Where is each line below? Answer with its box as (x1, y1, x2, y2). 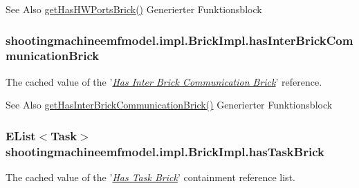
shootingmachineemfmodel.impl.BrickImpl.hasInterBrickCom (6, 31, 353, 48)
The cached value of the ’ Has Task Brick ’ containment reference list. (6, 170, 295, 185)
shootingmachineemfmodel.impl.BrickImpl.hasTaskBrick (6, 142, 324, 160)
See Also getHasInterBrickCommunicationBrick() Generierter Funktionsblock (6, 97, 333, 112)
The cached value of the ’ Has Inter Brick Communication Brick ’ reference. (6, 74, 322, 88)
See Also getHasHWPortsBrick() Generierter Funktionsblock (6, 2, 262, 16)
